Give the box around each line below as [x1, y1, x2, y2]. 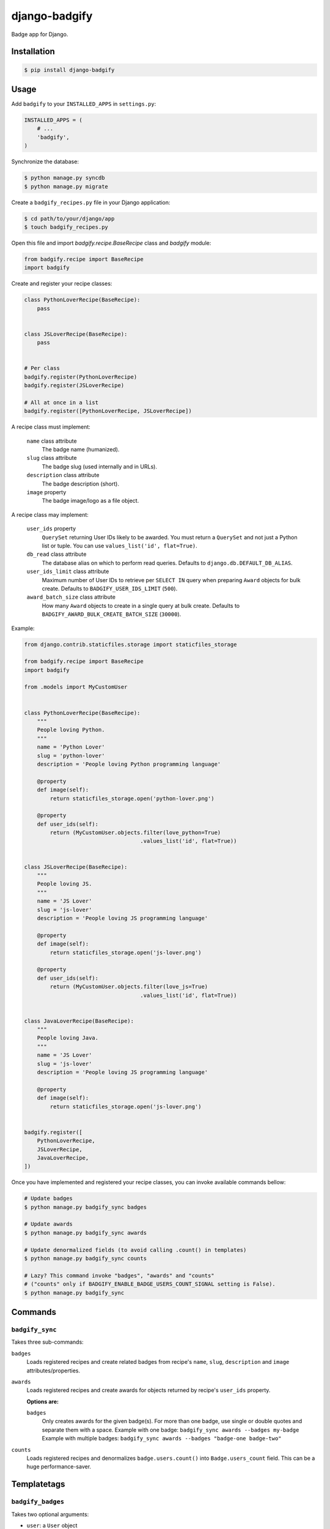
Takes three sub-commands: [11, 1338, 84, 1346]
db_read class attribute [26, 550, 87, 558]
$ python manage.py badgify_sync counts [24, 1255, 147, 1262]
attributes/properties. [26, 1367, 81, 1374]
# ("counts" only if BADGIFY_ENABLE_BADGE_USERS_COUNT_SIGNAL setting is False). [24, 1281, 276, 1287]
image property [26, 489, 67, 496]
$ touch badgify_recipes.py [24, 223, 108, 231]
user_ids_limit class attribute [26, 568, 109, 575]
